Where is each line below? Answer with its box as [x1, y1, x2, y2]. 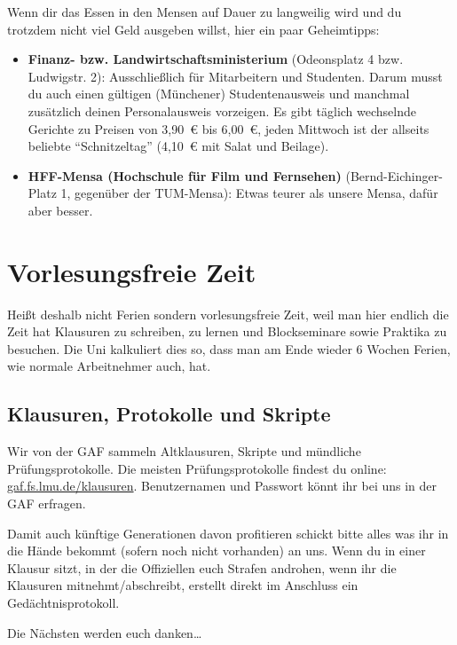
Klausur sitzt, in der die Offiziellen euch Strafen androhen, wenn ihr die [7, 558, 397, 577]
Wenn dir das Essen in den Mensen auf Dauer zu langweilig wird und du [7, 3, 402, 20]
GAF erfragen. [7, 494, 86, 513]
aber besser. [28, 201, 93, 219]
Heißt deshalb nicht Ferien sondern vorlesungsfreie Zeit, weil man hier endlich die [7, 304, 449, 323]
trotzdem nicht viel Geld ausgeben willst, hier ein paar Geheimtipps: [7, 20, 380, 38]
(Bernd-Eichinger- [345, 166, 443, 185]
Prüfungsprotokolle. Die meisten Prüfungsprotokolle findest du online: [7, 459, 387, 477]
